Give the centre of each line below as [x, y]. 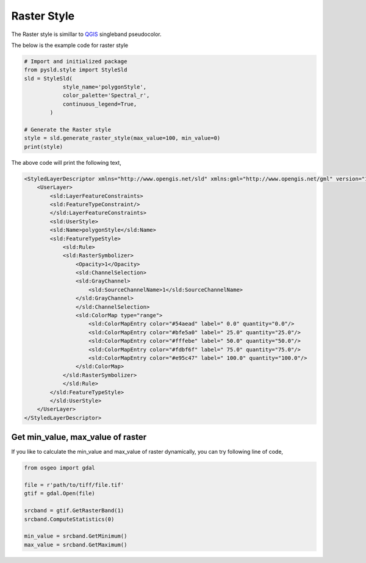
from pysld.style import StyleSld [76, 70]
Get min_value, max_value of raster [79, 437]
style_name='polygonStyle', [104, 87]
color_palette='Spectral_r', [106, 95]
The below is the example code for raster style [70, 45]
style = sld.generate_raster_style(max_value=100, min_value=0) [122, 138]
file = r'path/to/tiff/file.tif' [74, 485]
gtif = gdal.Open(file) [60, 493]
